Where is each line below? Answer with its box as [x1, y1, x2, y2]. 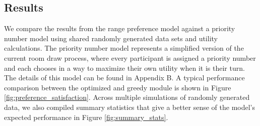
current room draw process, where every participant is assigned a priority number [4, 52, 256, 63]
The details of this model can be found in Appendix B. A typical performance [4, 72, 245, 83]
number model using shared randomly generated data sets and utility [4, 33, 218, 43]
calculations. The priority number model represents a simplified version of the [4, 43, 244, 53]
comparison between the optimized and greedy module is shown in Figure [4, 82, 231, 92]
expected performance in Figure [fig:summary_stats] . [4, 111, 168, 122]
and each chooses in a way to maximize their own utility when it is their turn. [4, 62, 245, 73]
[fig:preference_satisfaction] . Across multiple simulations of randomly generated [4, 92, 250, 102]
